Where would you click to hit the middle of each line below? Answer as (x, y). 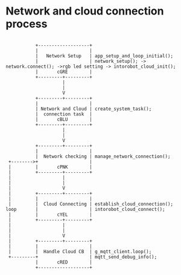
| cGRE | (64, 72)
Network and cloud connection (85, 11)
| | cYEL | (50, 215)
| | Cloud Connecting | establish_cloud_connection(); (91, 204)
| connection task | (64, 114)
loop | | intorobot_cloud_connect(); (85, 209)
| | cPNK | (50, 167)
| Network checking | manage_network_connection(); (103, 156)
